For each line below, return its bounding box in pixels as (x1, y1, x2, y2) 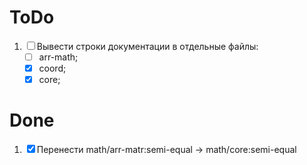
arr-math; (38, 51, 79, 63)
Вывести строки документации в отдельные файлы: (36, 40, 259, 52)
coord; (38, 62, 67, 74)
